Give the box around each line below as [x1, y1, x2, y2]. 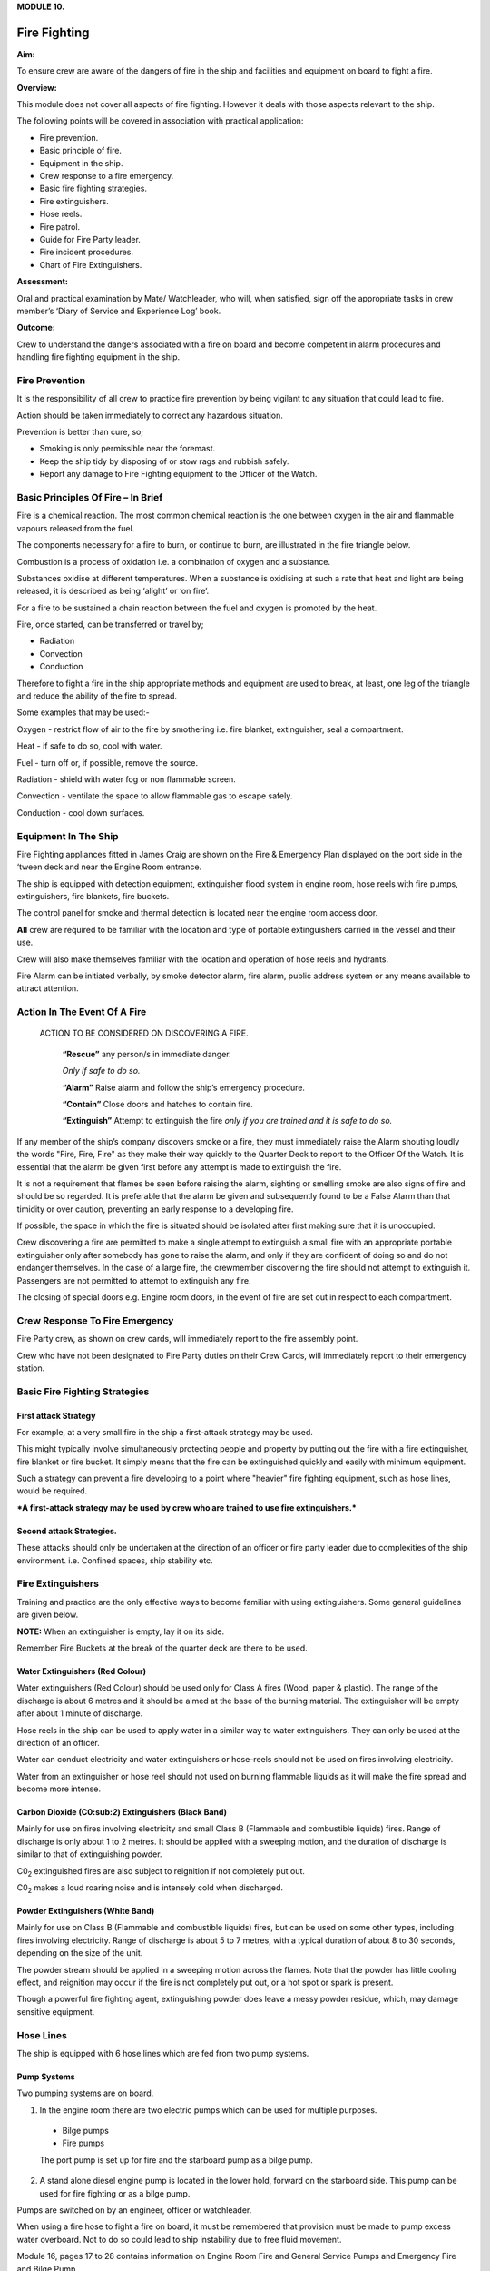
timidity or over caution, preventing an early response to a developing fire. [16, 1204, 294, 1215]
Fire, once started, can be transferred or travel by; [16, 619, 204, 630]
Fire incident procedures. [39, 246, 134, 258]
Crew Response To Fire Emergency [16, 1314, 174, 1326]
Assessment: [16, 276, 68, 287]
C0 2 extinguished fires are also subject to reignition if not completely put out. [16, 1865, 306, 1879]
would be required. [16, 1485, 88, 1496]
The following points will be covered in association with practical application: [16, 115, 304, 126]
